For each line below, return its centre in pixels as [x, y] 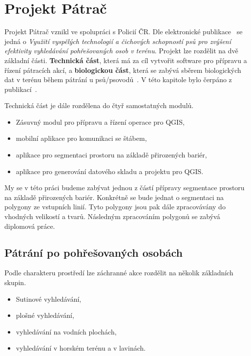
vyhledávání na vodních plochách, [66, 331]
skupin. [15, 282]
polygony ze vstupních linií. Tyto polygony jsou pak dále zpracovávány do [115, 207]
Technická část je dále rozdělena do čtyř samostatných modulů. [99, 105]
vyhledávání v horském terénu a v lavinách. [81, 348]
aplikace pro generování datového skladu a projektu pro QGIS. [110, 171]
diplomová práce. [30, 226]
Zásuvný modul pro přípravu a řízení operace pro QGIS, [100, 122]
